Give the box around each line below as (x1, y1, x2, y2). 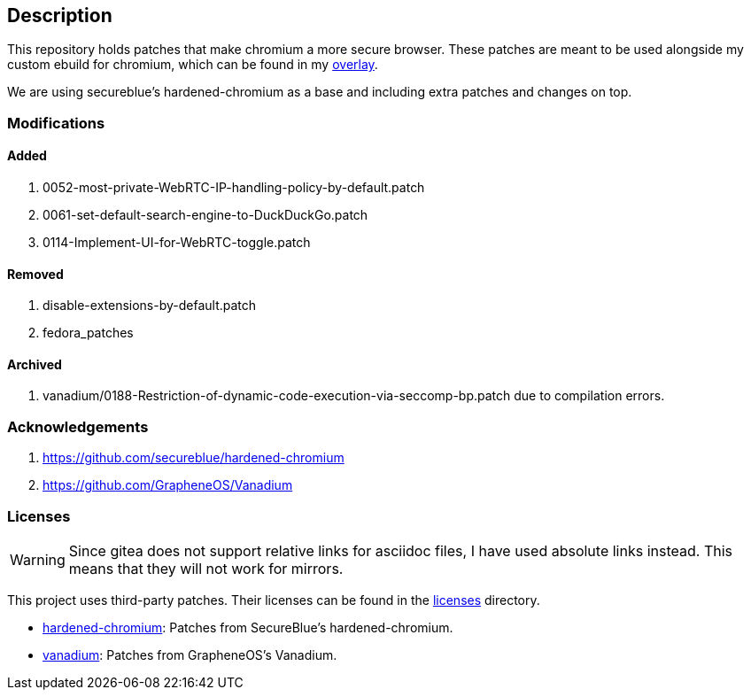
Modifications (7, 113, 105, 132)
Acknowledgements (7, 417, 149, 436)
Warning (10, 550, 66, 569)
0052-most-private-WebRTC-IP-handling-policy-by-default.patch (43, 180, 425, 196)
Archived (7, 356, 62, 372)
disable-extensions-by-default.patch (43, 298, 257, 314)
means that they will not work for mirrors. (68, 559, 344, 577)
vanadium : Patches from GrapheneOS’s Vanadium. (43, 647, 337, 662)
